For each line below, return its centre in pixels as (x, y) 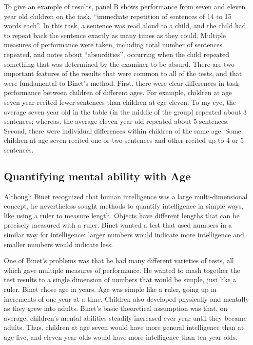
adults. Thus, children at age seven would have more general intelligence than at (124, 327)
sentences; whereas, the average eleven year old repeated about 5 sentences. (117, 121)
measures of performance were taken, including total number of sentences (113, 45)
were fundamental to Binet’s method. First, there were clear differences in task (121, 83)
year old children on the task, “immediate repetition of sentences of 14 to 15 (118, 16)
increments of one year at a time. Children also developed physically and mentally (126, 298)
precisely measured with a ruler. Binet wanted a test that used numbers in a (118, 225)
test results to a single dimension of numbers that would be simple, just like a (120, 279)
